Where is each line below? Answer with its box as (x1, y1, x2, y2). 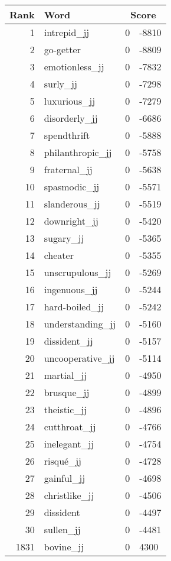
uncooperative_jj (44, 351, 115, 365)
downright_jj (44, 214, 98, 228)
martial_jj (44, 368, 87, 382)
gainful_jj (44, 471, 85, 485)
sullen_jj (44, 523, 81, 536)
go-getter (44, 43, 81, 56)
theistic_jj (44, 403, 87, 416)
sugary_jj (44, 231, 84, 245)
